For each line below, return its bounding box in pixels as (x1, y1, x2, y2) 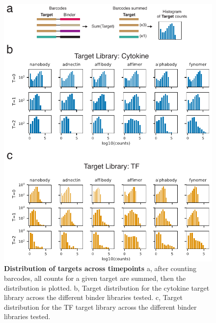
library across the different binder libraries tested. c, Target (4, 292, 183, 302)
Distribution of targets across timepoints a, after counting (4, 263, 197, 273)
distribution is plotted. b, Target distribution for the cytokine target (4, 282, 210, 293)
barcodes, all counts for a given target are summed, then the (4, 273, 186, 283)
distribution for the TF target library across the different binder (4, 301, 197, 312)
